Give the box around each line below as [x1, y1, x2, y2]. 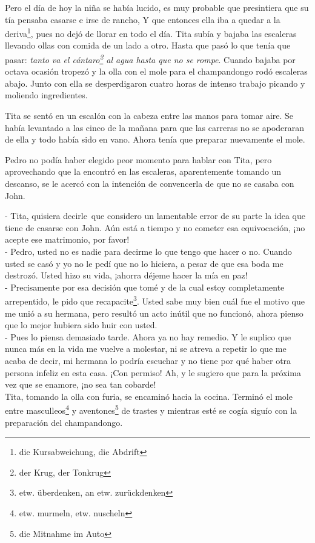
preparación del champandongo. [5, 416, 123, 428]
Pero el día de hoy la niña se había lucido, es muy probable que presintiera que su [5, 1, 309, 13]
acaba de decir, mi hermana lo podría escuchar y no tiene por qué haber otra [5, 354, 291, 366]
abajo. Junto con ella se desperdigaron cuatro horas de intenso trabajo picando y [5, 76, 305, 89]
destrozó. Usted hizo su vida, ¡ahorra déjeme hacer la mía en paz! [5, 269, 248, 282]
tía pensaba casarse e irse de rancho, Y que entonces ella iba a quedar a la [5, 13, 280, 25]
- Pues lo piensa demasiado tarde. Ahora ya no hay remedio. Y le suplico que [5, 330, 291, 343]
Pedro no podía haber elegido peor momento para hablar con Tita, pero [5, 153, 272, 166]
